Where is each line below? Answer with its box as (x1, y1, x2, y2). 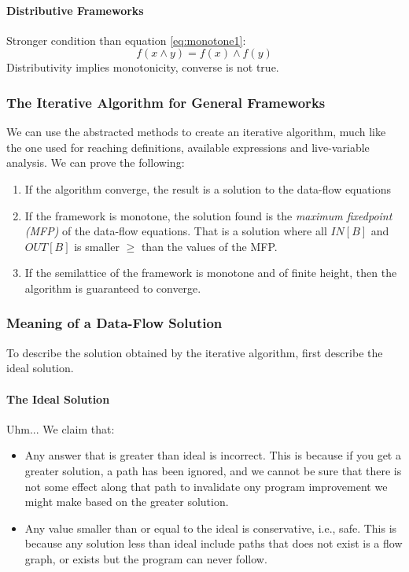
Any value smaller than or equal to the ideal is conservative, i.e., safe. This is (24, 519, 397, 536)
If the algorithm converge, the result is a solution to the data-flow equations (24, 180, 391, 197)
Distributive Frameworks (6, 2, 144, 18)
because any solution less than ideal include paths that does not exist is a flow (24, 535, 403, 552)
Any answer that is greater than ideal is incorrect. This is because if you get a (24, 447, 401, 463)
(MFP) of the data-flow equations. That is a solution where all (24, 223, 327, 239)
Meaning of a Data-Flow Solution (6, 313, 223, 333)
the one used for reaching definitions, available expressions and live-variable (6, 138, 370, 155)
